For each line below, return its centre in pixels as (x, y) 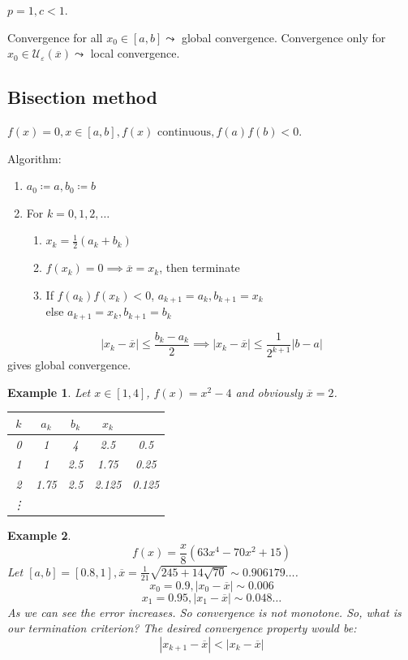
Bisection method (82, 97)
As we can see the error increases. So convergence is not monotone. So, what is (204, 612)
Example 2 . (39, 535)
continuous (184, 132)
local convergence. (135, 53)
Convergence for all (55, 37)
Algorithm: (34, 158)
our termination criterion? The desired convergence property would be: (182, 628)
